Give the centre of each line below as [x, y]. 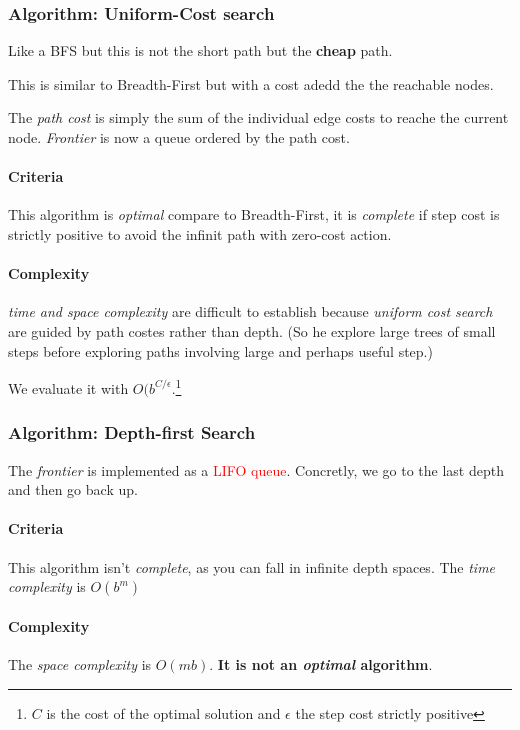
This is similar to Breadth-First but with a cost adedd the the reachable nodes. [251, 83]
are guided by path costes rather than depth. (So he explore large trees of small [252, 330]
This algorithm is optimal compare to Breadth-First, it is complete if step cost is [254, 214]
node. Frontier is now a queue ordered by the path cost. [179, 137]
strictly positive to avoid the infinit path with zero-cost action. [200, 233]
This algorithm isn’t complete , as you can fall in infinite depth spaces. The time [252, 566]
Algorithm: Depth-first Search [132, 432]
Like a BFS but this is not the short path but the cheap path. [200, 50]
